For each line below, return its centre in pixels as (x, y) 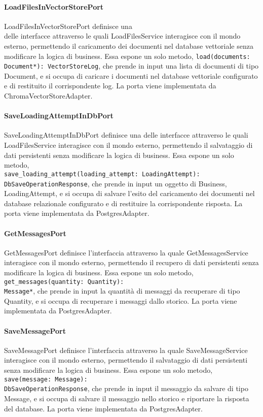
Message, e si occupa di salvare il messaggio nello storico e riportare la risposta (127, 398)
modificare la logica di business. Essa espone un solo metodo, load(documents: (127, 56)
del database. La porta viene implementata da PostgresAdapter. (103, 408)
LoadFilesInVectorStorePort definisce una (68, 26)
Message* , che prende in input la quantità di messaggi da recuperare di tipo (122, 291)
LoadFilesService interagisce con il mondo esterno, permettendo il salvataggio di (128, 145)
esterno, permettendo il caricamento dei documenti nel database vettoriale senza (129, 45)
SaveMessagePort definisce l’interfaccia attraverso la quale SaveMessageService (126, 350)
